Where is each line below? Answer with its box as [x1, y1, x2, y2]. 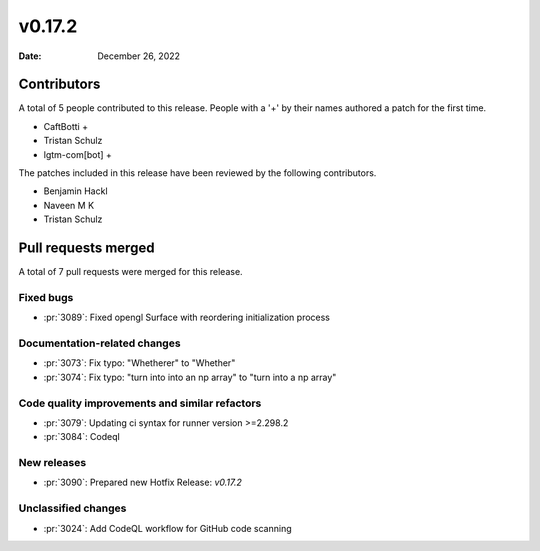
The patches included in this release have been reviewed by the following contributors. [18, 167, 377, 179]
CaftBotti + [43, 120, 89, 132]
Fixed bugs [18, 290, 74, 304]
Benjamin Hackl [43, 185, 109, 197]
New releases [18, 456, 87, 470]
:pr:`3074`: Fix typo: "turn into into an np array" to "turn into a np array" [43, 371, 337, 383]
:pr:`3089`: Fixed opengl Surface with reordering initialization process [43, 311, 330, 324]
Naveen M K [43, 199, 95, 211]
